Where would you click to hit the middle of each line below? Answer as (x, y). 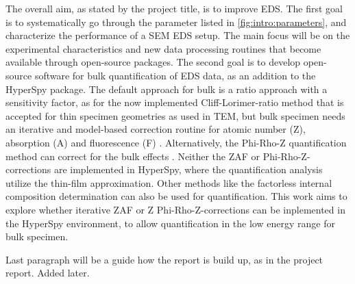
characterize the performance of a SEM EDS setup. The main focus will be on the (178, 35)
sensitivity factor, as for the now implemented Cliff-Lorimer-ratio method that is (175, 102)
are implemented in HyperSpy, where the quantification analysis (188, 169)
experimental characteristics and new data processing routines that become (163, 48)
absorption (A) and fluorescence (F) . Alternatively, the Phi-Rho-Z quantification (176, 142)
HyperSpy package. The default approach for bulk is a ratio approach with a (167, 89)
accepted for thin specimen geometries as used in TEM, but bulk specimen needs (175, 115)
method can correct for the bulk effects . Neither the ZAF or (133, 156)
